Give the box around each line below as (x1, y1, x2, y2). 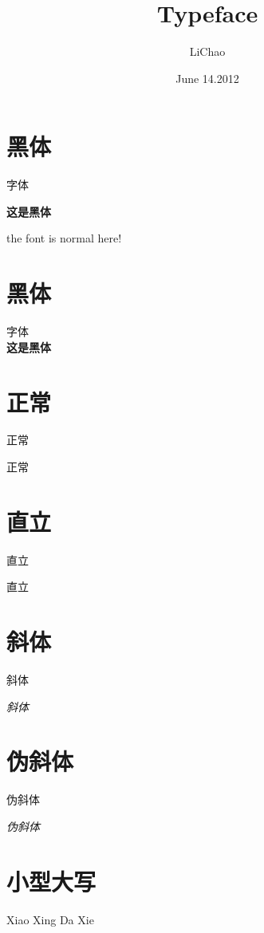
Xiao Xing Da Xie (6, 911, 94, 927)
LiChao (189, 43, 226, 60)
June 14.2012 (175, 69, 239, 86)
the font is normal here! (6, 230, 122, 246)
